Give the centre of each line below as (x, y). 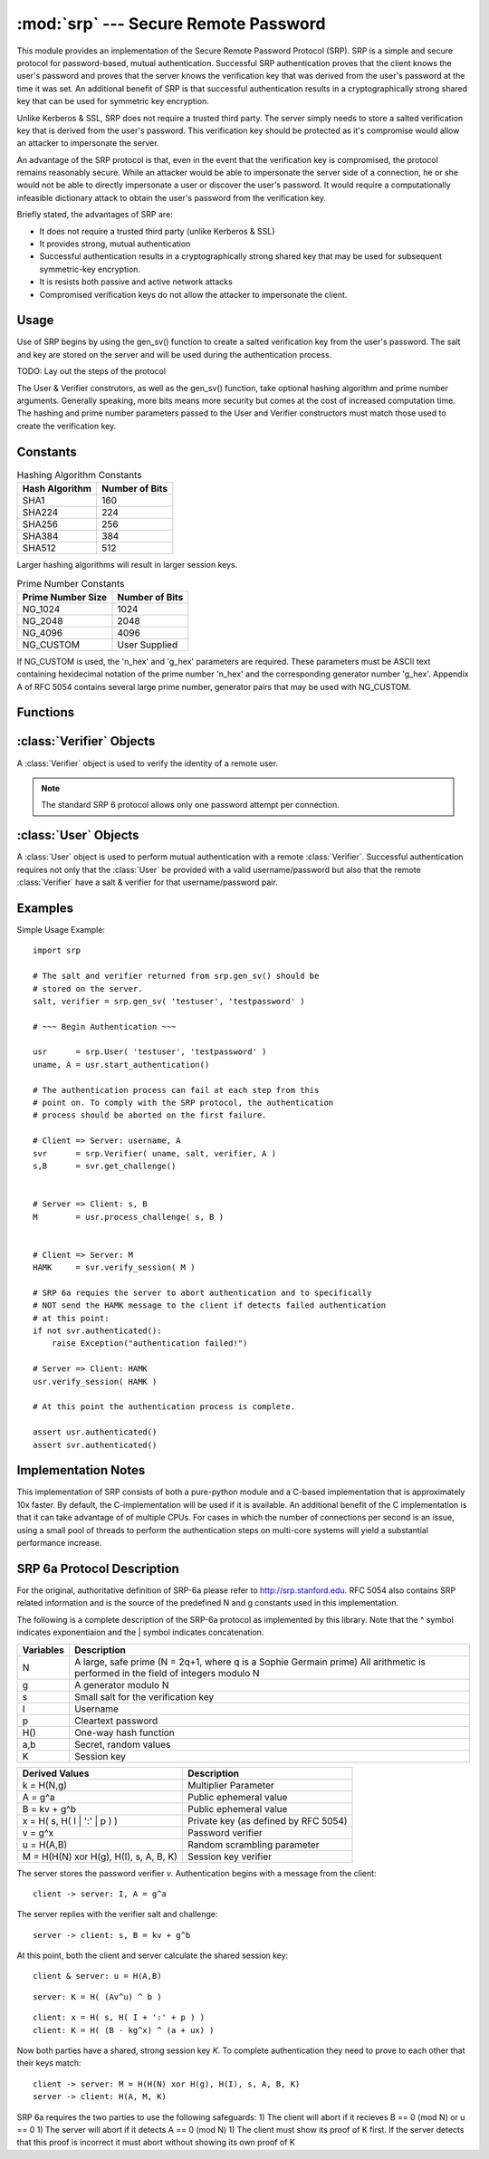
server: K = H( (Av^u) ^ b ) (97, 1996)
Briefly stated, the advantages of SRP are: (95, 215)
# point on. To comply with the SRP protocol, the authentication (183, 1103)
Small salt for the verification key (144, 1696)
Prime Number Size (65, 597)
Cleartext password (116, 1721)
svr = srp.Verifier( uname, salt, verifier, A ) (154, 1153)
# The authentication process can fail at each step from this (176, 1090)
